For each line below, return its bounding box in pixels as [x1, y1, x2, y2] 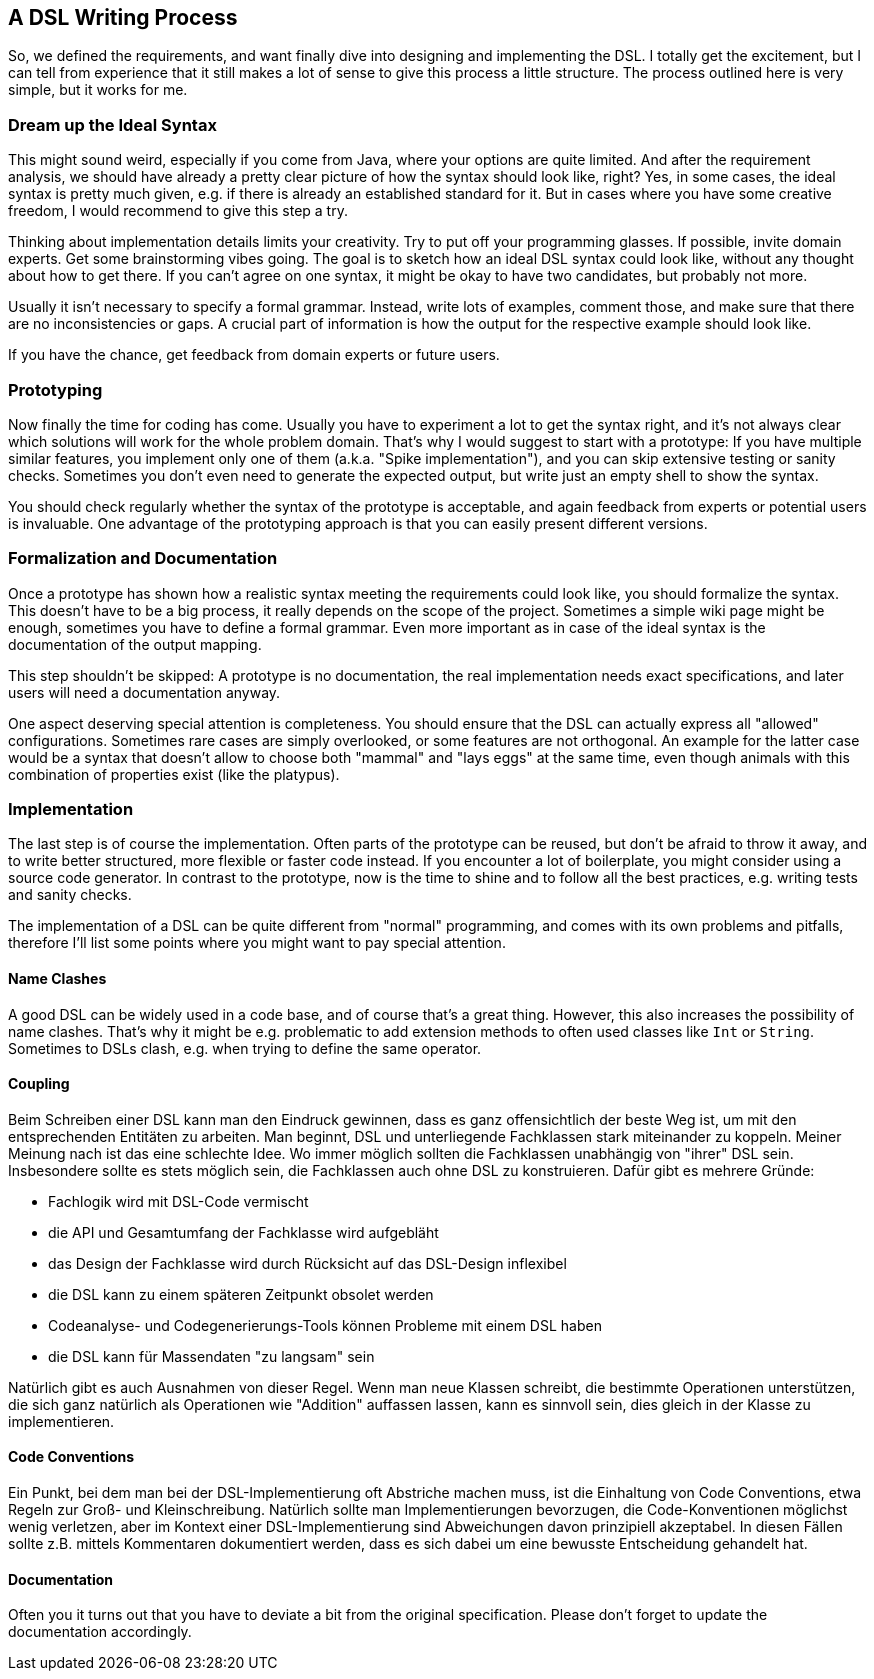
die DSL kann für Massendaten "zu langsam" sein [48, 1347, 375, 1365]
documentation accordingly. [8, 1623, 192, 1641]
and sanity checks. [8, 886, 132, 904]
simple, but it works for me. [8, 81, 188, 99]
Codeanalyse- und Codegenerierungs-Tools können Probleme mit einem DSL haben [48, 1316, 602, 1334]
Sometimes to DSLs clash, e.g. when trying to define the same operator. [8, 1039, 482, 1057]
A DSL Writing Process [8, 5, 238, 30]
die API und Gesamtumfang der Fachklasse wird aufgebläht [48, 1223, 439, 1241]
